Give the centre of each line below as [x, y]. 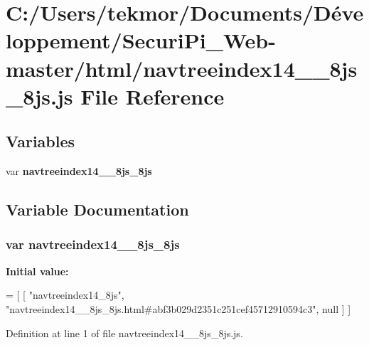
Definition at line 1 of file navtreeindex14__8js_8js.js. [124, 333]
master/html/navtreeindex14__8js [182, 68]
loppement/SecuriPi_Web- [141, 40]
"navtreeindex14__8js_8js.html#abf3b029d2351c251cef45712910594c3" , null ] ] [178, 308]
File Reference [153, 96]
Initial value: [37, 271]
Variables [41, 141]
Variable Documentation [97, 209]
